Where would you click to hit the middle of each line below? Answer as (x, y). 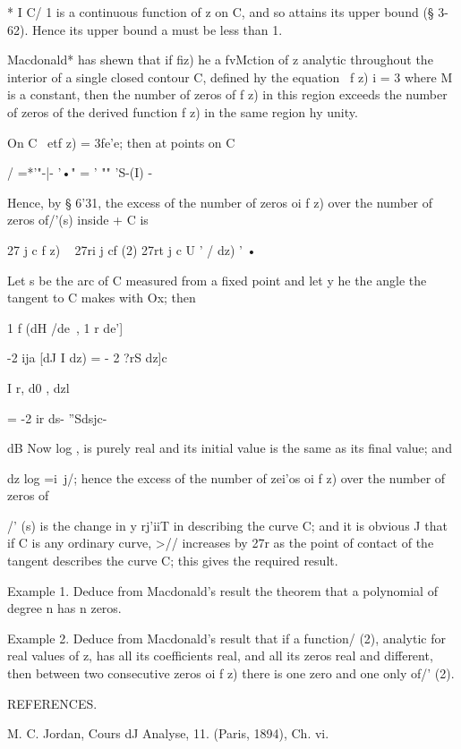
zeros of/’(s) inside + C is (78, 220)
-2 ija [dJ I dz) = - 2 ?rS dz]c (87, 357)
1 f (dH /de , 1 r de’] (65, 327)
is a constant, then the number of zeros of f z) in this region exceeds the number (227, 94)
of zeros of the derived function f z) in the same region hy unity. (183, 111)
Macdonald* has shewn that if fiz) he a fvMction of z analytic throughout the (220, 60)
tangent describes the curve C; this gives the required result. (173, 561)
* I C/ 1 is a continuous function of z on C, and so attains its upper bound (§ (221, 12)
